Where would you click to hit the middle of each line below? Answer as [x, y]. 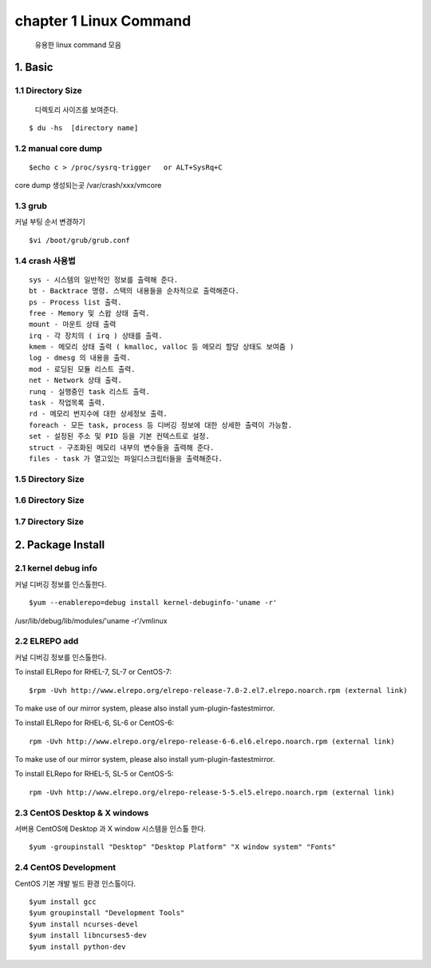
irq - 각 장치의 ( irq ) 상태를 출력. [96, 335]
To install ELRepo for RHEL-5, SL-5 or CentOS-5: [94, 774]
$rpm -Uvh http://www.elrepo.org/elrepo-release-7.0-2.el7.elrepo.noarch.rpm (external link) [218, 690]
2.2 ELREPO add [47, 641]
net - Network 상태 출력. [76, 380]
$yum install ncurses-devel [84, 924]
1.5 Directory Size [49, 479]
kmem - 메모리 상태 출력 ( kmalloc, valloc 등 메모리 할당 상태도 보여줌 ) [162, 347]
